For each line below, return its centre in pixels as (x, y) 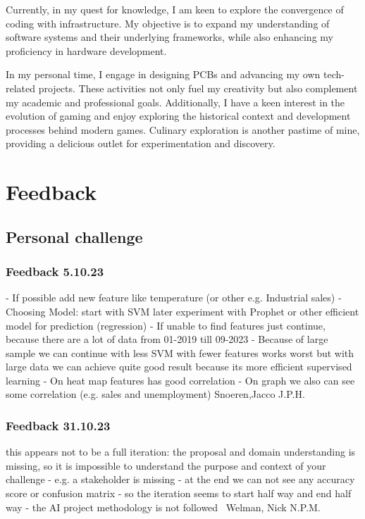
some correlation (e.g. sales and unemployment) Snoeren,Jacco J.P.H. (155, 394)
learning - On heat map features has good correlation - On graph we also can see (180, 380)
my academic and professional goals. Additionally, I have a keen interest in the (175, 102)
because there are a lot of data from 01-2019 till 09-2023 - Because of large (167, 339)
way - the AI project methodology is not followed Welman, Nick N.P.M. (163, 507)
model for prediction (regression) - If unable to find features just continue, (166, 325)
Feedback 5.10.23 (55, 271)
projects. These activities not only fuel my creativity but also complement (198, 88)
